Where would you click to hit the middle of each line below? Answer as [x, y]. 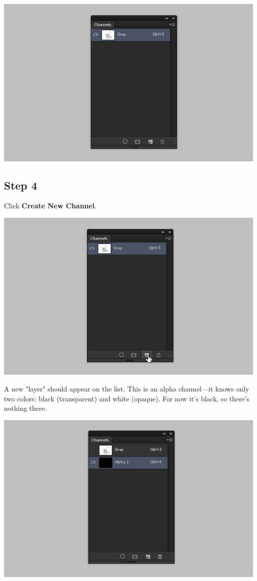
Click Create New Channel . [50, 206]
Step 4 [21, 185]
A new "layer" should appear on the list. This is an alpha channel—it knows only [127, 389]
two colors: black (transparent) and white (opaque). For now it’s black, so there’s [127, 398]
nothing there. [25, 408]
